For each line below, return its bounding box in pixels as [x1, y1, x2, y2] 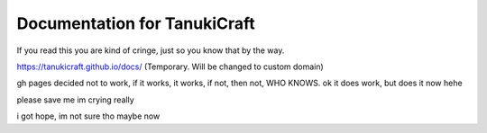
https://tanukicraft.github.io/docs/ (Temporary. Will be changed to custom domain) [16, 61, 324, 72]
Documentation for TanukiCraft [16, 13, 256, 33]
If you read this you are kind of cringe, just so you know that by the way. [16, 45, 285, 56]
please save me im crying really [16, 94, 134, 105]
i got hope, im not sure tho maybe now [16, 111, 161, 121]
